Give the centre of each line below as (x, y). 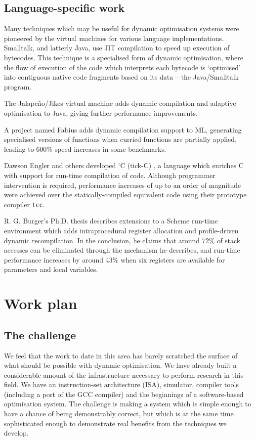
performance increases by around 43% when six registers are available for (115, 259)
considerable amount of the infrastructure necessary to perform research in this (124, 375)
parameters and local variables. (51, 269)
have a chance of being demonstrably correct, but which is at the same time (119, 414)
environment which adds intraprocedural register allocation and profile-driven (121, 230)
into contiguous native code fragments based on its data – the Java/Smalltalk (121, 77)
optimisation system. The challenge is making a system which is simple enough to (128, 404)
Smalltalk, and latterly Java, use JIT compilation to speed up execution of (117, 48)
